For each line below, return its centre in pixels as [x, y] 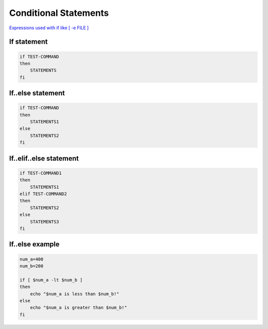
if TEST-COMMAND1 [41, 173]
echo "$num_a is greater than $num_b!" [79, 308]
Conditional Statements [59, 13]
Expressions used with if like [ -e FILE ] [49, 28]
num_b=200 [32, 266]
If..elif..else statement [44, 158]
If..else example [34, 245]
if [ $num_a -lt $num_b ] [51, 280]
